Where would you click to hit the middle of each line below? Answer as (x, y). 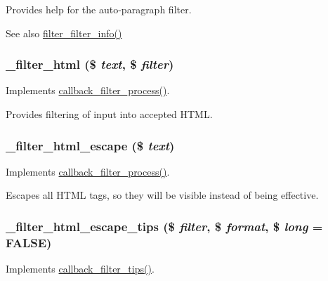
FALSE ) (29, 242)
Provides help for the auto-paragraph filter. (99, 9)
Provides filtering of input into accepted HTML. (109, 114)
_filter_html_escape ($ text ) (90, 145)
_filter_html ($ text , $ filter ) (90, 64)
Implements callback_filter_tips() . (80, 269)
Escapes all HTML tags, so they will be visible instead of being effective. (162, 195)
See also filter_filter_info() (64, 33)
